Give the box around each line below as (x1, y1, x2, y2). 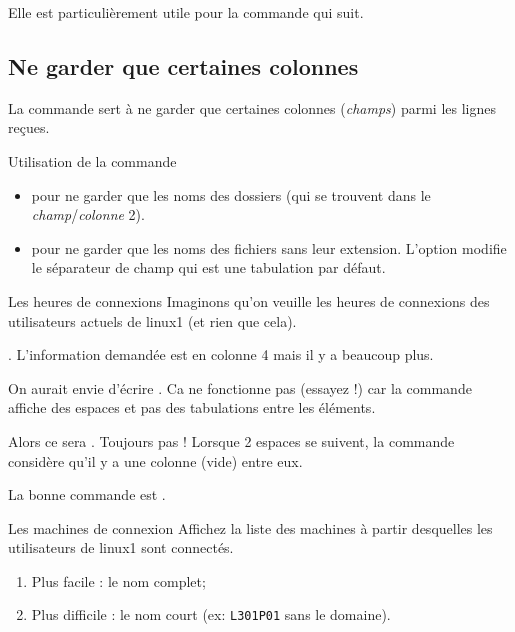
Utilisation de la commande (8, 150, 177, 171)
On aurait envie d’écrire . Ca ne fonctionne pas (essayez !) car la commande (8, 377, 472, 398)
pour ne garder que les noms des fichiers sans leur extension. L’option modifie (31, 237, 507, 258)
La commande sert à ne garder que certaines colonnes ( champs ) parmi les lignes (8, 97, 496, 118)
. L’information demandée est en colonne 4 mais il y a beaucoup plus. (8, 344, 434, 365)
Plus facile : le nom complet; (31, 570, 206, 591)
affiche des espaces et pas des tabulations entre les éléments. (8, 397, 376, 418)
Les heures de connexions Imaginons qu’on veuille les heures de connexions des (8, 290, 490, 311)
